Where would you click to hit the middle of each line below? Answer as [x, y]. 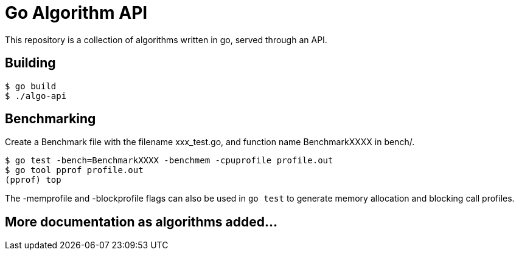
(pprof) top [33, 180]
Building [30, 63]
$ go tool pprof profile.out [74, 170]
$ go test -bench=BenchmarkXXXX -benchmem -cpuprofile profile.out [169, 161]
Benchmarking [51, 119]
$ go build [31, 86]
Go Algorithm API [76, 13]
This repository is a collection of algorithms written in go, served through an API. [166, 39]
